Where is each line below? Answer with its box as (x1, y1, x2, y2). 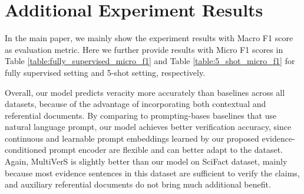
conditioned (5, 143, 47, 156)
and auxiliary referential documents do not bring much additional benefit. (5, 178, 271, 190)
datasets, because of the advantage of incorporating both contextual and (5, 98, 266, 110)
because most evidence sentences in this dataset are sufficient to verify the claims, (5, 166, 300, 179)
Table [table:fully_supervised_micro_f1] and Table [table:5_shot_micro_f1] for (5, 55, 295, 67)
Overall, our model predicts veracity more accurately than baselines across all (5, 86, 285, 98)
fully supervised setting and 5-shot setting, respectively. (5, 66, 206, 78)
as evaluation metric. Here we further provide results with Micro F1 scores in (5, 43, 283, 55)
